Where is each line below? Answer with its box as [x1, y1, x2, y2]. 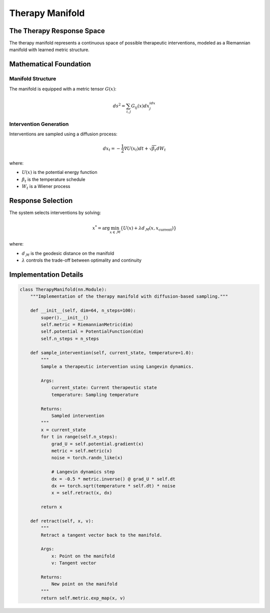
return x [40, 504, 62, 510]
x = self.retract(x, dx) [51, 490, 112, 496]
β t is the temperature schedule [21, 176, 85, 183]
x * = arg [92, 225, 110, 231]
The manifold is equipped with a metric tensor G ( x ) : [9, 86, 116, 92]
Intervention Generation [9, 120, 69, 127]
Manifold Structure [9, 75, 56, 82]
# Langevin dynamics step [51, 469, 115, 475]
